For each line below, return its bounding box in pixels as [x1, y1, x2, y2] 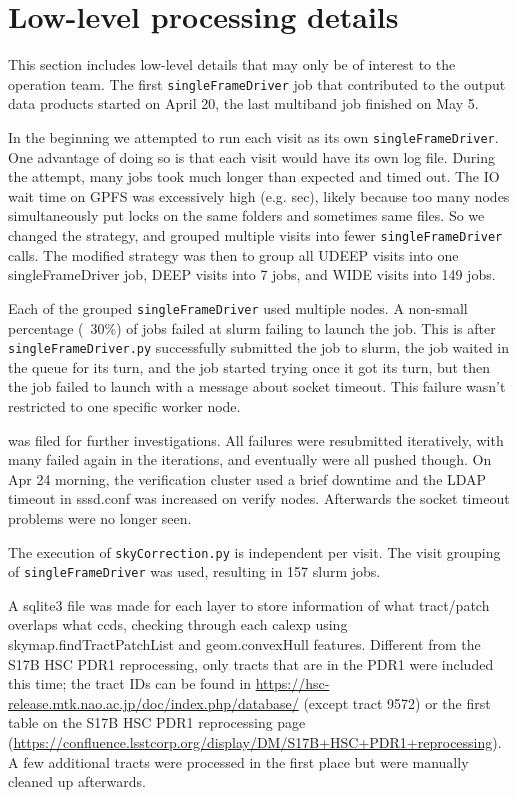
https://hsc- [255, 673, 330, 694]
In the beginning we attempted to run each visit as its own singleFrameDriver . [8, 126, 499, 147]
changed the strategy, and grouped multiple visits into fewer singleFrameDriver [8, 225, 503, 245]
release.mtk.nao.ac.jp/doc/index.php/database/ [8, 692, 299, 713]
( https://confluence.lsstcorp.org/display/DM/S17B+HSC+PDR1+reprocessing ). [8, 731, 502, 752]
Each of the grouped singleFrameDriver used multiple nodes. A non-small [8, 297, 468, 318]
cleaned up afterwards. [8, 771, 146, 792]
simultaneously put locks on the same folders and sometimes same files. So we [8, 205, 485, 226]
